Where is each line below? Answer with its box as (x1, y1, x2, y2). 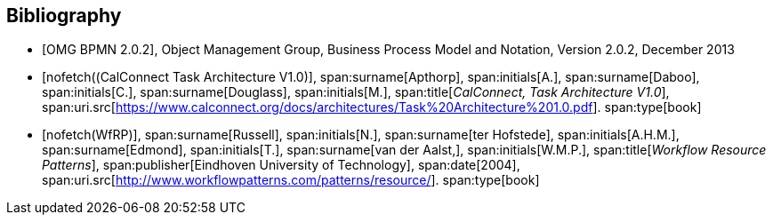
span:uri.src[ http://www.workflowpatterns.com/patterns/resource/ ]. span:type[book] (42, 172, 540, 188)
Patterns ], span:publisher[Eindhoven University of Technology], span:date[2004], (42, 157, 520, 173)
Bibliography (6, 4, 122, 27)
